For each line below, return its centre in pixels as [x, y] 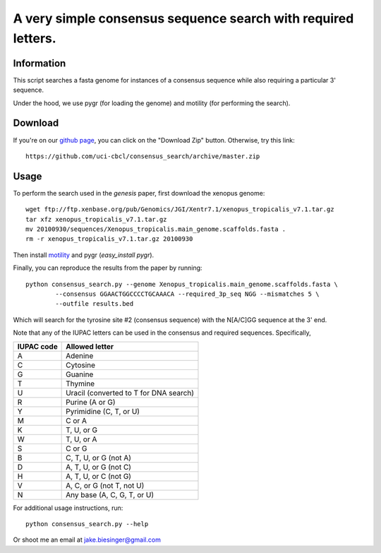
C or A [77, 420]
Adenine [80, 355]
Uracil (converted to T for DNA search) [130, 393]
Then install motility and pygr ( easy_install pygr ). [84, 255]
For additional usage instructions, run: [68, 508]
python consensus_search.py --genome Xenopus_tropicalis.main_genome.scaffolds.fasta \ [182, 284]
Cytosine [80, 365]
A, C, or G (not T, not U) [105, 485]
